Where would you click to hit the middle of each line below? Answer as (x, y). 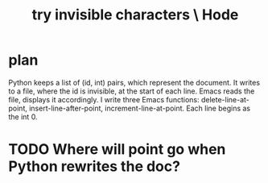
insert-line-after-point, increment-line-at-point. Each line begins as (140, 108)
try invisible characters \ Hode (135, 15)
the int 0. (23, 116)
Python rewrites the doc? (95, 166)
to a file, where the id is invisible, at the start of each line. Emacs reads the (132, 91)
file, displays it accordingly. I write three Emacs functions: (104, 99)
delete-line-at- (225, 99)
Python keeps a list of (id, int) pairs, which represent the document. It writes (134, 82)
